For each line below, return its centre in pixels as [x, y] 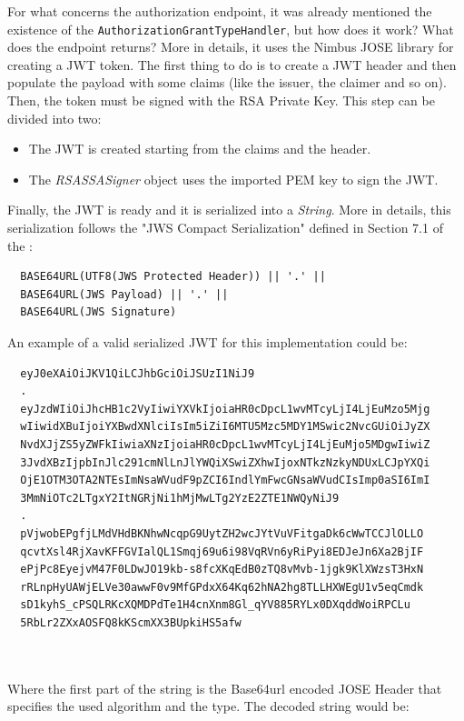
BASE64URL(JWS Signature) [99, 312]
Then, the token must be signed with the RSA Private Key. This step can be [221, 100]
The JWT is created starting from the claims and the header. [200, 149]
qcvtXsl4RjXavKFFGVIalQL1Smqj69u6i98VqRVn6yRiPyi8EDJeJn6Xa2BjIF [222, 551]
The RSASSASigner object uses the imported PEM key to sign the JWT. [233, 179]
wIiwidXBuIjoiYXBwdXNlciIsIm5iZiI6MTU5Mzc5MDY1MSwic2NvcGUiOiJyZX [225, 427]
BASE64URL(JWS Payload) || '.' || [124, 294]
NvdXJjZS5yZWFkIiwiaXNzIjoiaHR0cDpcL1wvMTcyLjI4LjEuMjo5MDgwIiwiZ [225, 444]
